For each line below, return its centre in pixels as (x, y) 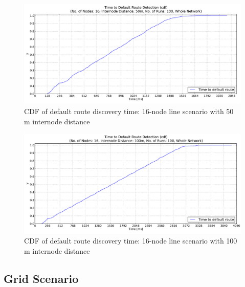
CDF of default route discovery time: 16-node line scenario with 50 (129, 111)
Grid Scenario (41, 278)
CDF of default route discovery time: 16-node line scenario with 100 (131, 241)
